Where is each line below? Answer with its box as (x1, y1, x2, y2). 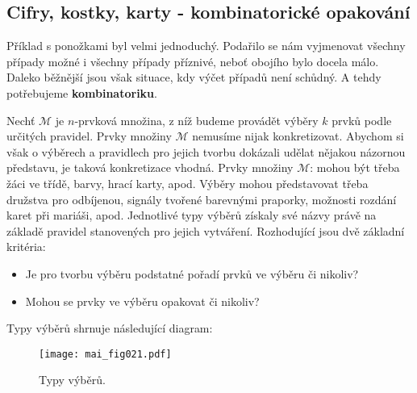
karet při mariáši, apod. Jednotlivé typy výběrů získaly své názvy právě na (6, 207, 377, 224)
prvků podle (332, 111, 392, 128)
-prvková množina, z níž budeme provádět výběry (74, 111, 319, 128)
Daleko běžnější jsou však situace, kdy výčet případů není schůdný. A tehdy (6, 69, 382, 86)
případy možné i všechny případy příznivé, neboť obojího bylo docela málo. (6, 52, 379, 69)
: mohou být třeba (310, 159, 400, 176)
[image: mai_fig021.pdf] (39, 348, 172, 360)
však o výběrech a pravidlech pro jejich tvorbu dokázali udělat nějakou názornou (6, 143, 406, 160)
